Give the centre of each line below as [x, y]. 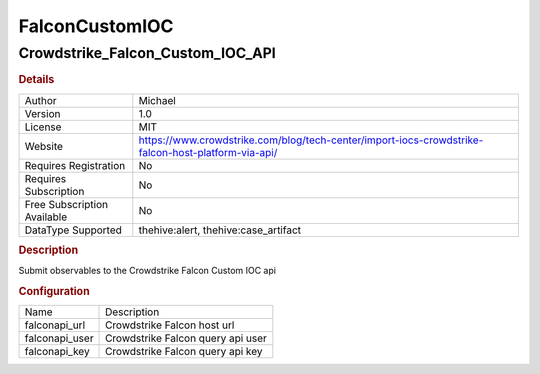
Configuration [54, 292]
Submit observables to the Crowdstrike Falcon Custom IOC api [147, 271]
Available [46, 217]
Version [42, 113]
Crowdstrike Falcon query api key [184, 352]
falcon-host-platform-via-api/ [208, 152]
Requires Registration [75, 165]
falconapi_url [55, 325]
